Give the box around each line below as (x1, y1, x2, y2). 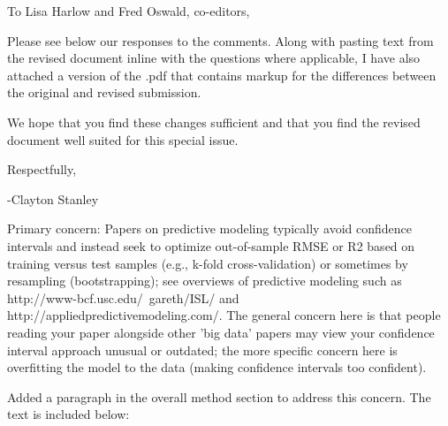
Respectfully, (7, 160, 77, 179)
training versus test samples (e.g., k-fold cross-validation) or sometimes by (7, 254, 408, 272)
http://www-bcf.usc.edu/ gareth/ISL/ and (7, 288, 239, 307)
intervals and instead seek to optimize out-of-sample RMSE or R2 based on (7, 236, 415, 255)
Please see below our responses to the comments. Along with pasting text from (7, 31, 434, 49)
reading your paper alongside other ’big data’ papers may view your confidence (7, 323, 435, 341)
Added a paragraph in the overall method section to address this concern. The (7, 387, 431, 406)
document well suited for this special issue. (7, 130, 239, 148)
